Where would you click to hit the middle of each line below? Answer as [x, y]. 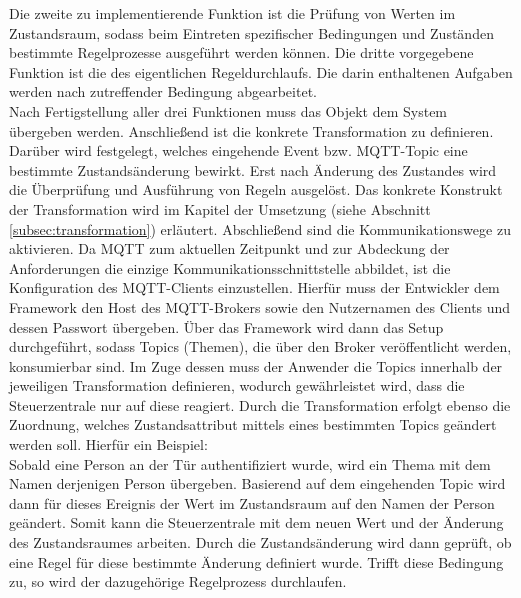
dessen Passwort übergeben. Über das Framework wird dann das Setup [226, 326]
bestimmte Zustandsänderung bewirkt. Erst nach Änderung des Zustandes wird [253, 169]
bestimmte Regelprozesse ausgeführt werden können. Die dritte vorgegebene [241, 52]
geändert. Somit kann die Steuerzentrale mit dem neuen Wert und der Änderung [256, 522]
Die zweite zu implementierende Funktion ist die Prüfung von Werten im [232, 13]
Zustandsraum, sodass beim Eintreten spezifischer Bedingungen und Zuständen [251, 32]
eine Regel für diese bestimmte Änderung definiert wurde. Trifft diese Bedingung [256, 561]
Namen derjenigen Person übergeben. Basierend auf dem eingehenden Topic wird [257, 483]
